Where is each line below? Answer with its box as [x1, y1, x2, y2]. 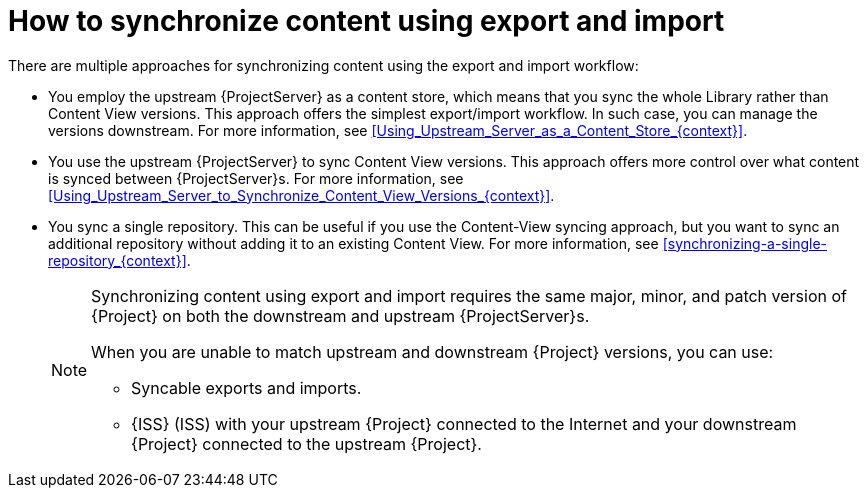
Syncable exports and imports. [131, 377, 362, 398]
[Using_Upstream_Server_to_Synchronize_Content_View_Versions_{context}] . [48, 186, 555, 204]
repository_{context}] [48, 251, 187, 269]
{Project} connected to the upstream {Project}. [131, 433, 482, 454]
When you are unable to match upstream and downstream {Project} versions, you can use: [91, 341, 774, 362]
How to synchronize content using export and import [8, 4, 725, 38]
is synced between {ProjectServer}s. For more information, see [48, 169, 464, 187]
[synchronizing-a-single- [662, 234, 827, 252]
